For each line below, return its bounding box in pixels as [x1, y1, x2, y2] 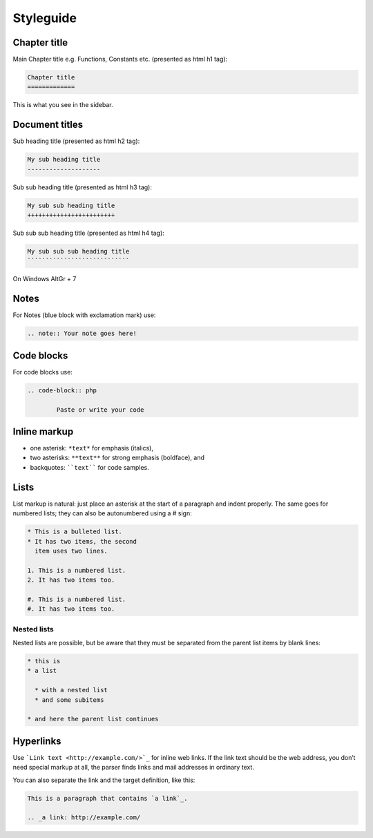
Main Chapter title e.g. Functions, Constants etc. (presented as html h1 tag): [12, 55, 228, 64]
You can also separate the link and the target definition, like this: [12, 776, 195, 784]
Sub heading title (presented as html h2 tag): [12, 137, 140, 145]
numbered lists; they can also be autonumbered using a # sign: [12, 509, 193, 517]
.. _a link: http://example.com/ [27, 814, 141, 821]
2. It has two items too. [27, 576, 115, 584]
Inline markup [12, 426, 74, 437]
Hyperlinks [12, 735, 61, 747]
